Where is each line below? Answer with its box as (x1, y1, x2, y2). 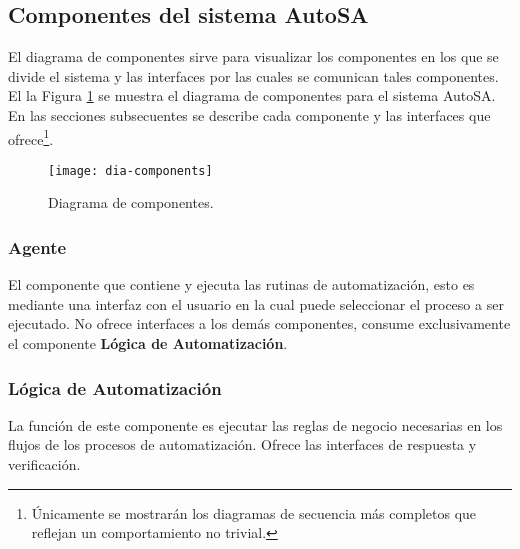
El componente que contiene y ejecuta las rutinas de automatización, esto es (8, 274, 475, 295)
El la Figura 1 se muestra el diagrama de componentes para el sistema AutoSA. (8, 85, 496, 106)
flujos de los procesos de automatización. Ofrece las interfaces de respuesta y (8, 434, 477, 455)
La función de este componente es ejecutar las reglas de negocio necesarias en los (8, 414, 503, 435)
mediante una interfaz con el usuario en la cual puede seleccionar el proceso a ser (8, 293, 504, 314)
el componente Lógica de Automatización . (8, 333, 288, 354)
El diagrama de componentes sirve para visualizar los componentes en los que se (8, 46, 499, 67)
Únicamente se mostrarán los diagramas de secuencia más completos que (31, 502, 477, 523)
